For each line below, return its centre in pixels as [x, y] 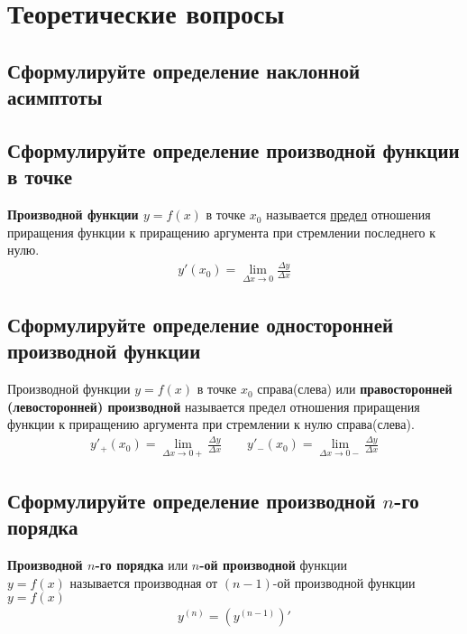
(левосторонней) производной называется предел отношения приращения [214, 406]
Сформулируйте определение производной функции [233, 149]
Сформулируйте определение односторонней [201, 324]
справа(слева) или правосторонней [355, 389]
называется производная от [144, 582]
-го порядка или [142, 565]
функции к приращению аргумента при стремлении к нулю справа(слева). [211, 424]
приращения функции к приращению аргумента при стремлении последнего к [222, 232]
